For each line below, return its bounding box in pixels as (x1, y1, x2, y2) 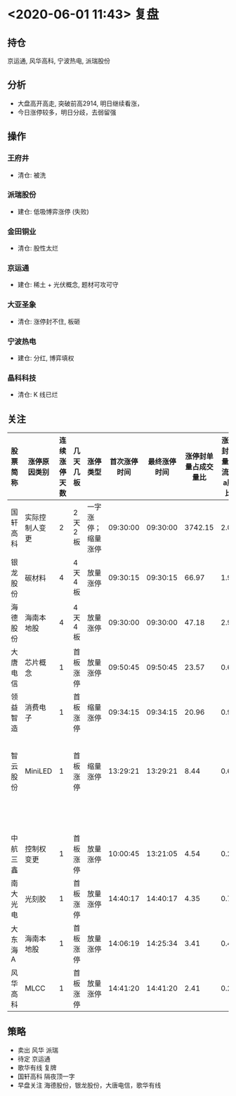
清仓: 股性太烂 (17, 244, 58, 253)
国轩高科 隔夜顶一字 (17, 1072, 75, 1081)
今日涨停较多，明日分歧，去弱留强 (17, 108, 117, 116)
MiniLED (25, 766, 53, 776)
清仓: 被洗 (17, 170, 46, 179)
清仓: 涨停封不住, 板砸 (17, 317, 81, 326)
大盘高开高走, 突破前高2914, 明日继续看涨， (17, 99, 144, 108)
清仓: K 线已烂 (17, 390, 58, 399)
